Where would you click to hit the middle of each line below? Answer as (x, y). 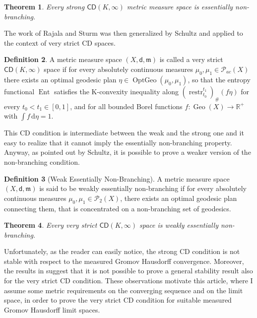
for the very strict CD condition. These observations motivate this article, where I (128, 281)
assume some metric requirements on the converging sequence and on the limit (124, 290)
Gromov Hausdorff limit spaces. (52, 309)
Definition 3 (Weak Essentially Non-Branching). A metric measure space (117, 178)
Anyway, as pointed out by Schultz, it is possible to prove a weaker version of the (128, 152)
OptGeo (145, 80)
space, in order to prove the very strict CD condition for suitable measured (118, 300)
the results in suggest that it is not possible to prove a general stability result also (128, 271)
